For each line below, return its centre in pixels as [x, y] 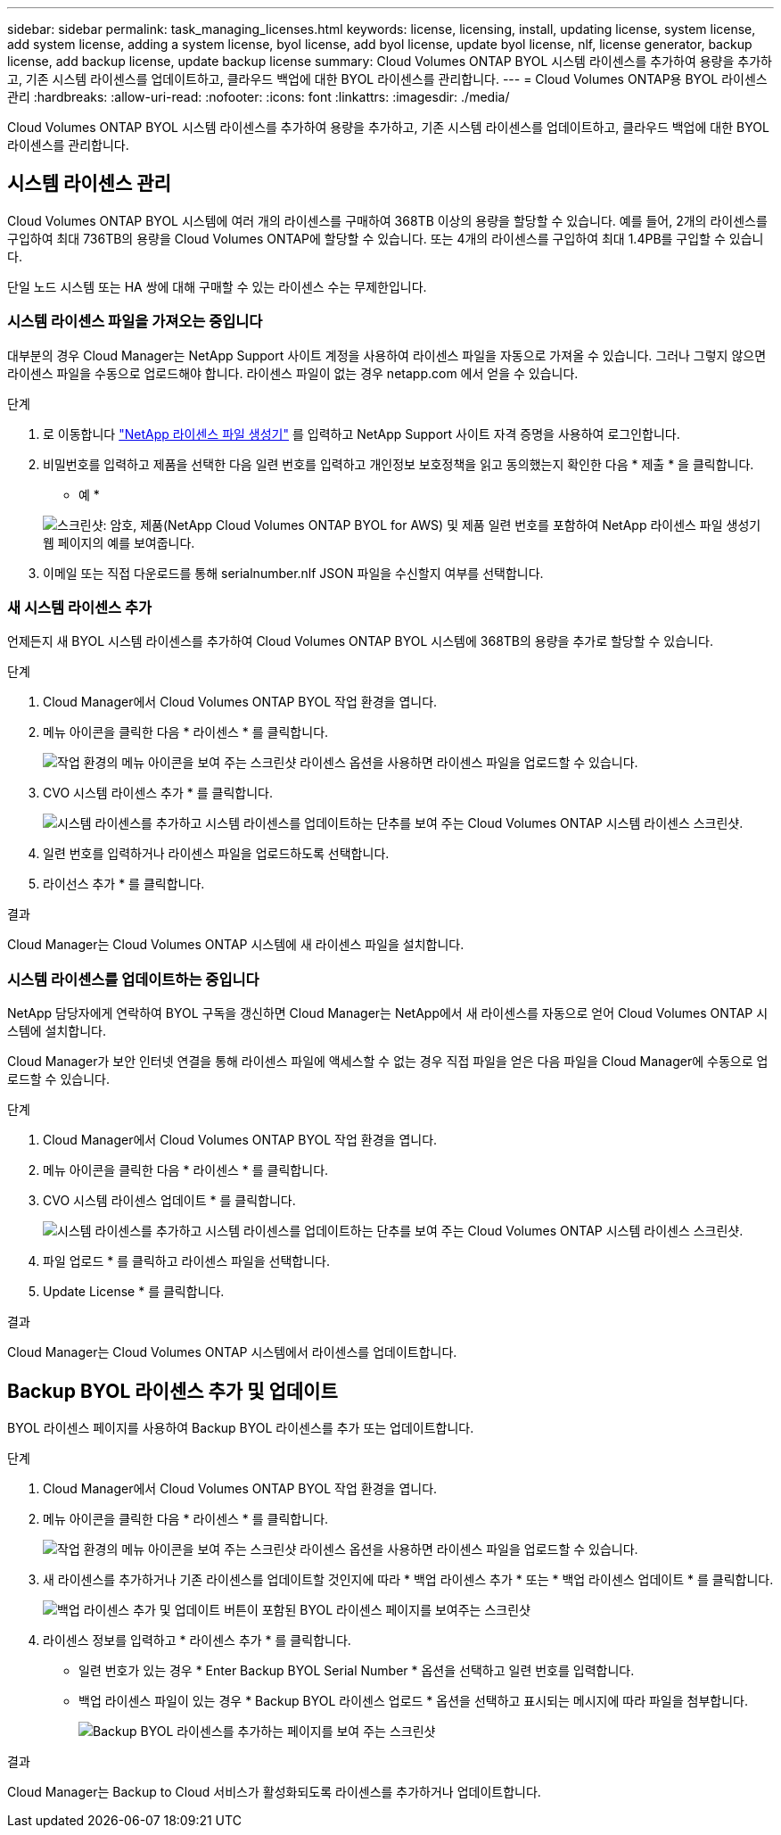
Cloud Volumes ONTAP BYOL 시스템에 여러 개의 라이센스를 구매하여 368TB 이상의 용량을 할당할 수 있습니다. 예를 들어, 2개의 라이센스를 [387, 220]
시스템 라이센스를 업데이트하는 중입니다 [133, 979]
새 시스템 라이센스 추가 [80, 607]
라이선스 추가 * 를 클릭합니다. [124, 884]
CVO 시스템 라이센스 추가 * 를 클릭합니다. [158, 793]
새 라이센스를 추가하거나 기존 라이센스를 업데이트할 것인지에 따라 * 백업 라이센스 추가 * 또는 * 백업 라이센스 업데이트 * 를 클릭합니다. [408, 1579]
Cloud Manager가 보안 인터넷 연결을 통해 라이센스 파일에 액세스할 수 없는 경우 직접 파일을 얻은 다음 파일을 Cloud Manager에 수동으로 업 [388, 1062]
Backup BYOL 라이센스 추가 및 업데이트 [173, 1391]
